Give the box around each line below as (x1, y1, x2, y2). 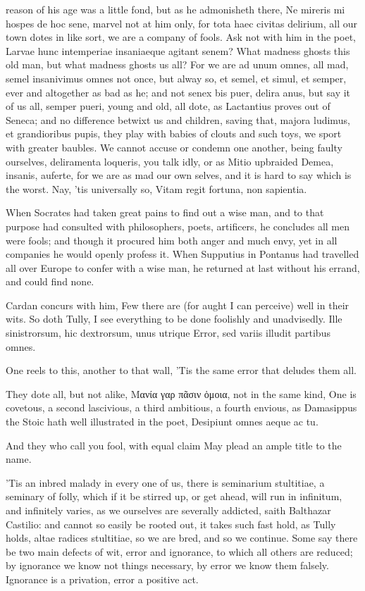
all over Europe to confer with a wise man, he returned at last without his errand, (6, 260, 360, 275)
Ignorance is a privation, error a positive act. (6, 571, 199, 586)
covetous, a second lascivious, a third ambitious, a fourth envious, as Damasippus (6, 400, 357, 415)
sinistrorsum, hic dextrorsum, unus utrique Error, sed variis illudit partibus (6, 325, 330, 340)
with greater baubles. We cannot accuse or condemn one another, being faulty (6, 139, 342, 154)
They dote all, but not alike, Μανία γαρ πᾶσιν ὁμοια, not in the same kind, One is (6, 386, 357, 401)
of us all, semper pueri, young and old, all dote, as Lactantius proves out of (6, 99, 330, 113)
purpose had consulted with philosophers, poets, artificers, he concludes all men (6, 218, 349, 233)
